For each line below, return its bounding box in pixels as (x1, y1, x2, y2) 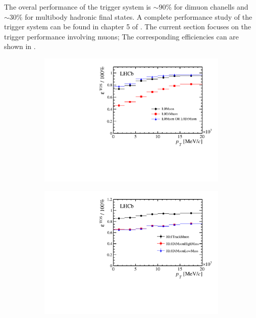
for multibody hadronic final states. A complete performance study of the (25, 11, 252, 22)
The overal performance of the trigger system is (4, 2, 151, 12)
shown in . (4, 41, 36, 52)
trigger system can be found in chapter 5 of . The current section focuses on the (4, 21, 251, 32)
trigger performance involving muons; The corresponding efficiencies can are (4, 31, 239, 41)
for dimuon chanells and (174, 2, 248, 12)
